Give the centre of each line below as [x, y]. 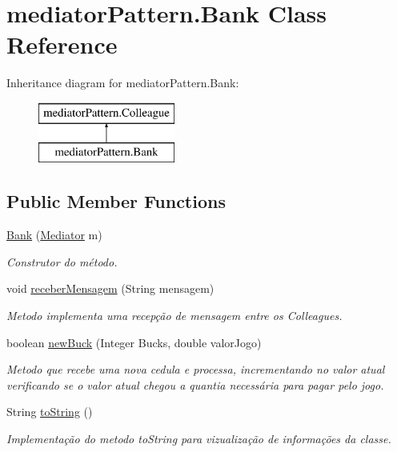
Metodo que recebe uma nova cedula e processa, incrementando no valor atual [196, 369]
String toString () [50, 412]
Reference [62, 44]
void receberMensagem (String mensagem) [110, 288]
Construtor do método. [62, 261]
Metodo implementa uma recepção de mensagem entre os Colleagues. [174, 316]
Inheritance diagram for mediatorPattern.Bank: [123, 83]
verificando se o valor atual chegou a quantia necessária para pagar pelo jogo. [195, 384]
